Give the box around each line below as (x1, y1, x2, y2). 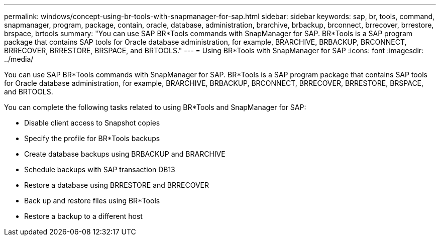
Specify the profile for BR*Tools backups (24, 134, 160, 143)
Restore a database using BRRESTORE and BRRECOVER (24, 181, 209, 189)
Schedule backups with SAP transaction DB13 (24, 165, 175, 174)
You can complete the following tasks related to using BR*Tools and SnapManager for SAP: (4, 103, 306, 111)
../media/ (4, 55, 34, 63)
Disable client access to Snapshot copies (24, 118, 160, 127)
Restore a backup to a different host (24, 212, 143, 220)
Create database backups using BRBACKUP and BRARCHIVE (24, 150, 226, 158)
